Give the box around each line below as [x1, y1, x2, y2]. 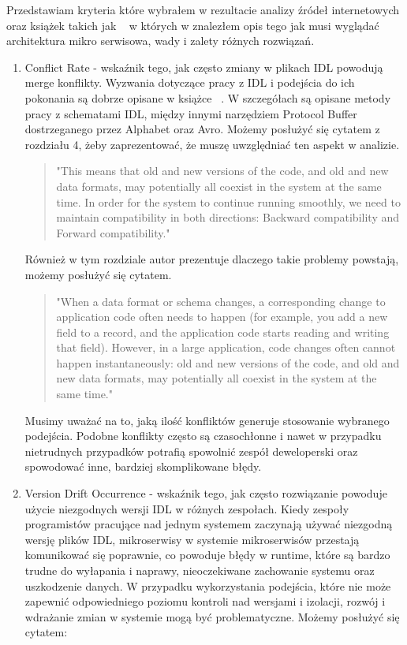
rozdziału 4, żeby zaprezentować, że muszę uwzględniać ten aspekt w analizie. [24, 136, 400, 152]
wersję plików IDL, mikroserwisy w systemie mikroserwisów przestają [24, 531, 360, 547]
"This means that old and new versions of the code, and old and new [56, 162, 389, 179]
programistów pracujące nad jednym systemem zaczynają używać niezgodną [24, 516, 393, 532]
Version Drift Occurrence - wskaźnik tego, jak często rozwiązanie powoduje [24, 485, 387, 501]
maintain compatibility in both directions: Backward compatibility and [56, 209, 399, 226]
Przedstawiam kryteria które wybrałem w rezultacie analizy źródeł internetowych [6, 2, 400, 17]
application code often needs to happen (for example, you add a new [56, 308, 388, 325]
